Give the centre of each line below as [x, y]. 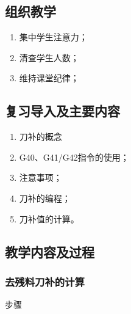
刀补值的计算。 [49, 218]
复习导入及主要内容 [62, 111]
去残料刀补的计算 [45, 281]
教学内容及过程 [50, 251]
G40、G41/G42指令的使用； [74, 157]
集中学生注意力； [53, 37]
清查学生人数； [49, 57]
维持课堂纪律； [49, 78]
